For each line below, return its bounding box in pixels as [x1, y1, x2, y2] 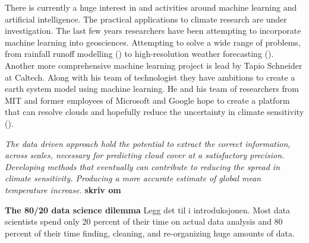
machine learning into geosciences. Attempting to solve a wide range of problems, [5, 36, 301, 48]
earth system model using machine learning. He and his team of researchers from [5, 82, 299, 95]
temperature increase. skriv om [5, 183, 121, 196]
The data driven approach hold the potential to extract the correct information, [5, 137, 291, 149]
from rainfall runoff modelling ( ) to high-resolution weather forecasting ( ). [5, 47, 274, 60]
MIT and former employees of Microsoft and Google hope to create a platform [5, 94, 290, 106]
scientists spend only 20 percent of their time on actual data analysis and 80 [5, 215, 283, 228]
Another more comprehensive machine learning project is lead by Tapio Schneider [5, 59, 302, 71]
